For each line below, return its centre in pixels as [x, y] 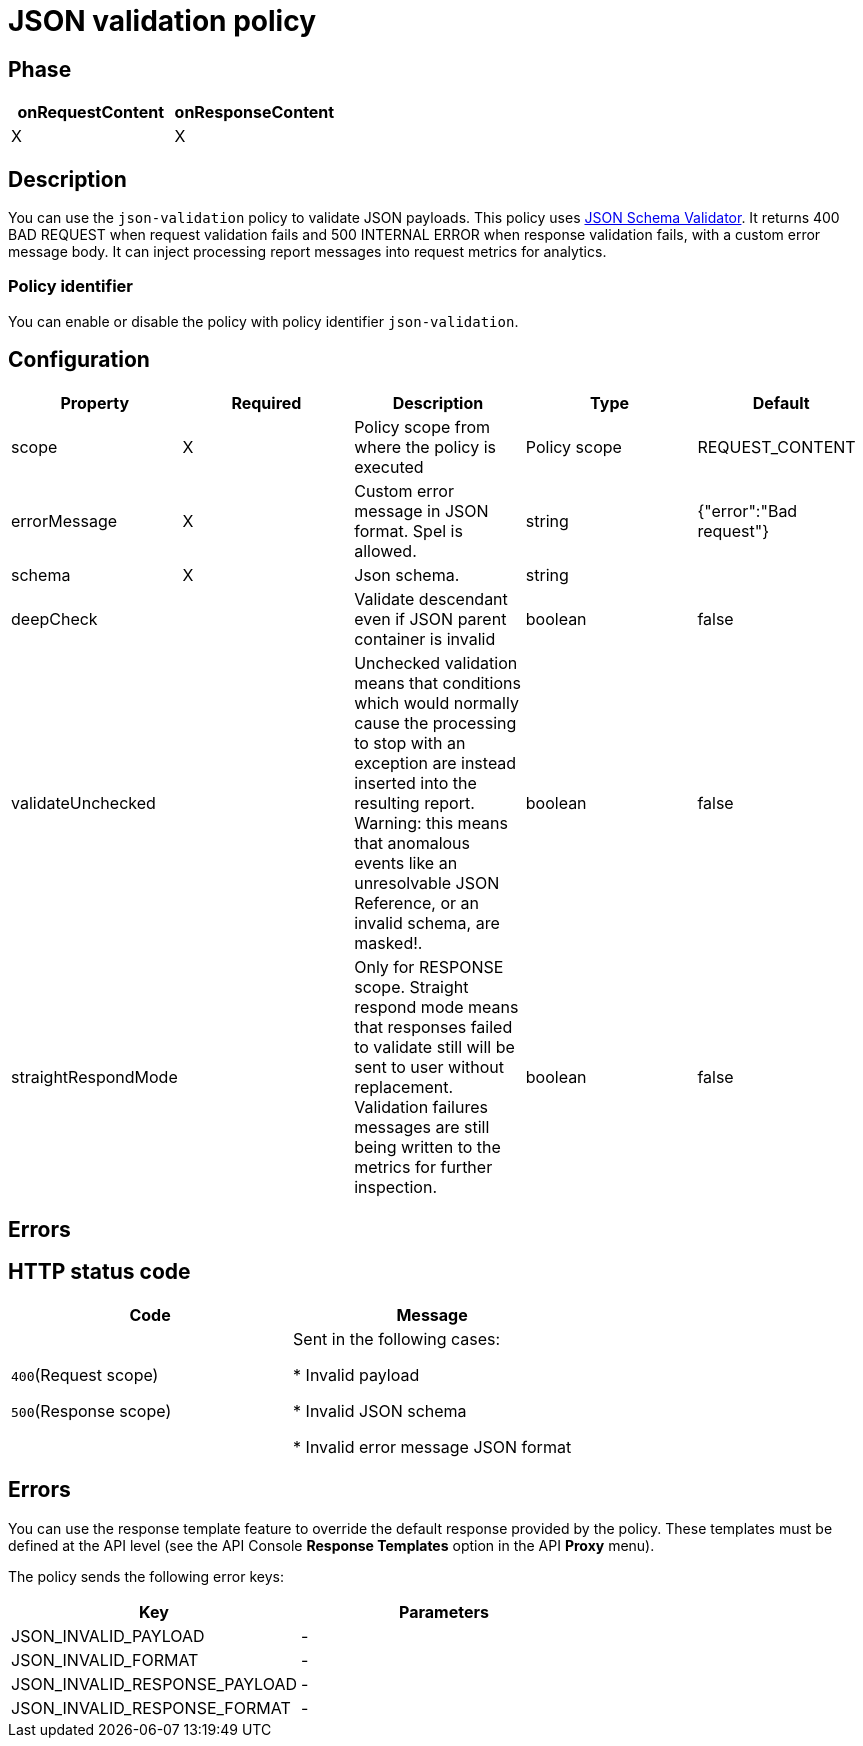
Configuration [79, 360]
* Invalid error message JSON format [432, 1446]
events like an [406, 862]
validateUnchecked [83, 802]
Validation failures [421, 1106]
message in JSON [421, 510]
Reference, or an [417, 902]
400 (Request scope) [85, 1374]
